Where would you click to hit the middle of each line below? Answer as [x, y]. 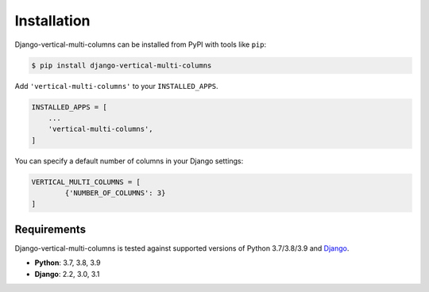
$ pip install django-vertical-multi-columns [122, 65]
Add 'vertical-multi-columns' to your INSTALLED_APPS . [116, 86]
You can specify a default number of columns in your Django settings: [129, 161]
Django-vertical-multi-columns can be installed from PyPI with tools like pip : [140, 44]
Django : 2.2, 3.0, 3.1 [67, 274]
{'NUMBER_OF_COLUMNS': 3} [115, 193]
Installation [52, 21]
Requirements [50, 229]
